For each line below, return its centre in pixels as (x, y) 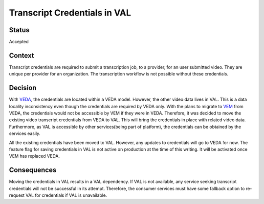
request (17, 195)
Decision (23, 88)
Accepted (19, 42)
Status (19, 30)
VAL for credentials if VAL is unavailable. (66, 195)
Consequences (33, 170)
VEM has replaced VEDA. (34, 156)
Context (22, 55)
